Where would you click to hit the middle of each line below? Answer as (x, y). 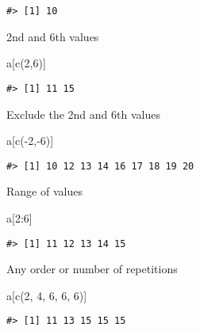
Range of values (44, 191)
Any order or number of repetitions (92, 269)
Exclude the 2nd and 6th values (83, 114)
